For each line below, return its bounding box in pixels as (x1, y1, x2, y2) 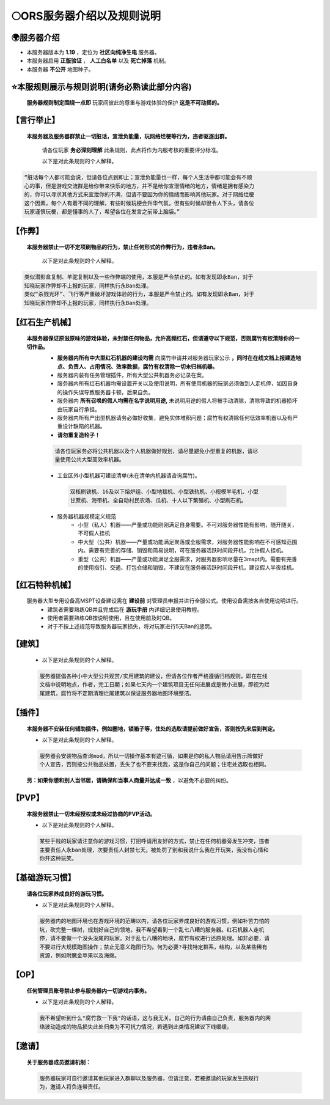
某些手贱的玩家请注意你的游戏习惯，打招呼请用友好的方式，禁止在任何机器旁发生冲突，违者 (39, 838, 270, 845)
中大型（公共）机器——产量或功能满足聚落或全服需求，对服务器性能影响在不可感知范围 (78, 538, 298, 545)
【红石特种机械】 (11, 579, 76, 590)
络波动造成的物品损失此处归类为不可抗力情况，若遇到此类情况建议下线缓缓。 (39, 1023, 232, 1030)
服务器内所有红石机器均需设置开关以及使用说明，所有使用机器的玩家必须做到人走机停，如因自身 (57, 380, 298, 387)
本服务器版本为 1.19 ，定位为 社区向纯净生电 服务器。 (26, 49, 160, 56)
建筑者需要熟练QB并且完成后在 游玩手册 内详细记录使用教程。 (47, 606, 203, 613)
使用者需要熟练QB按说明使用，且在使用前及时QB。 (47, 614, 175, 622)
